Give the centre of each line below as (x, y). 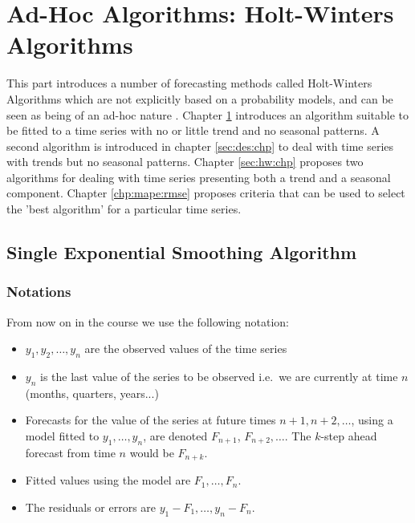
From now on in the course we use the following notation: (148, 321)
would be (152, 452)
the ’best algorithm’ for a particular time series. (124, 209)
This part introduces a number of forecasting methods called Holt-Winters (189, 83)
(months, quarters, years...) (92, 393)
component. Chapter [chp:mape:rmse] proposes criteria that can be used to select (206, 193)
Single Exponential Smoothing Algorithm (182, 252)
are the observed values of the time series (186, 349)
